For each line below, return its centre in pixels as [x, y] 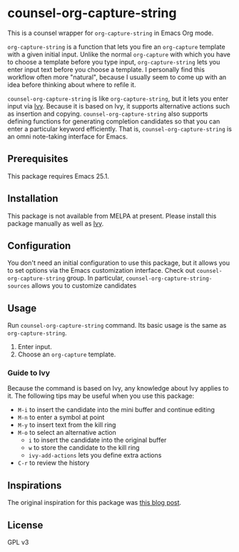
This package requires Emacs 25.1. [58, 176]
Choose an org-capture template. [67, 354]
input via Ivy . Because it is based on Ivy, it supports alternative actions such [119, 106]
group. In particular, [96, 278]
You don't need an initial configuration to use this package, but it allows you [119, 263]
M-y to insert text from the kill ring [67, 425]
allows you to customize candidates [84, 286]
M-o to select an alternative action [67, 433]
